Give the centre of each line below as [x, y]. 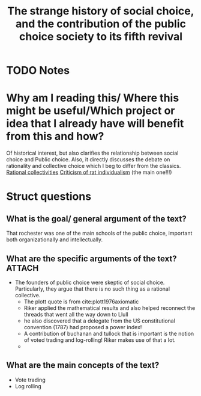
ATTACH [22, 268]
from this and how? [55, 136]
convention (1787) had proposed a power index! [83, 327]
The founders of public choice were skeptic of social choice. [90, 282]
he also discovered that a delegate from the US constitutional [100, 321]
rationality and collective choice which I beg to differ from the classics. [94, 166]
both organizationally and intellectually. [55, 240]
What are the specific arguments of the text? [91, 258]
